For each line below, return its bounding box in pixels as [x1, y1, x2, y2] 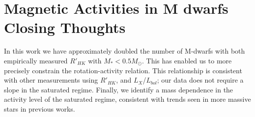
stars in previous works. [4, 103, 75, 114]
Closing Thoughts [4, 17, 126, 37]
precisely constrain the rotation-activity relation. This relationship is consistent [4, 65, 242, 75]
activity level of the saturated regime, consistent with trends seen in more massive [4, 94, 251, 104]
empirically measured [4, 55, 68, 65]
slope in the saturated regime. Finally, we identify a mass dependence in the [4, 84, 233, 94]
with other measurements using [4, 75, 98, 85]
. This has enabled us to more [142, 55, 232, 65]
